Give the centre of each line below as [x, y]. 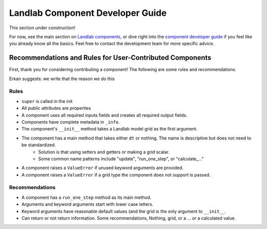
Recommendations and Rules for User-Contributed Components [110, 58]
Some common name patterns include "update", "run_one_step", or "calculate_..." [121, 159]
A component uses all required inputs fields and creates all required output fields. [104, 115]
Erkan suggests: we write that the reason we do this [62, 79]
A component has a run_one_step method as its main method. [87, 197]
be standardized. [39, 145]
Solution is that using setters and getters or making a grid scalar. [104, 152]
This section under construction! [42, 28]
